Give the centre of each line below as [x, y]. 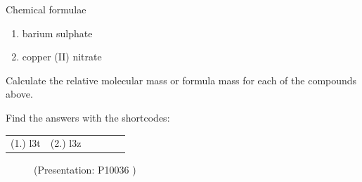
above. [19, 94]
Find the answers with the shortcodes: [88, 117]
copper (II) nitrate [62, 57]
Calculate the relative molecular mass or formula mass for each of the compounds [181, 80]
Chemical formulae [46, 9]
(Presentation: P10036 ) [85, 170]
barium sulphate [57, 33]
